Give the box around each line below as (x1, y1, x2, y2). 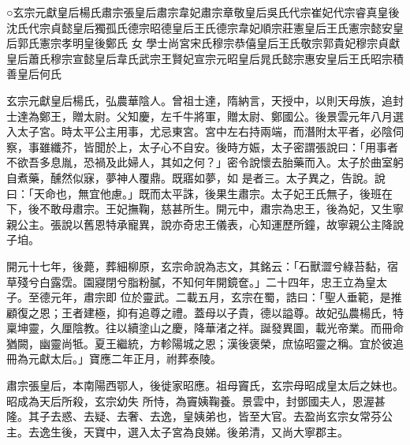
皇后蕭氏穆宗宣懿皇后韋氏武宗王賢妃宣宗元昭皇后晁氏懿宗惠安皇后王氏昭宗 (6, 50, 393, 66)
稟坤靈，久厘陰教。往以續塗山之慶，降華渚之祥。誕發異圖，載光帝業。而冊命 (6, 320, 404, 336)
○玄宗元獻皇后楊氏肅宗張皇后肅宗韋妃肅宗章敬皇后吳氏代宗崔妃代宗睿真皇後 (6, 4, 400, 20)
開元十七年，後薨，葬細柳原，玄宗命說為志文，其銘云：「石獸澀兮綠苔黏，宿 (6, 257, 398, 274)
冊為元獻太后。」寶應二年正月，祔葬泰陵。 (6, 350, 222, 367)
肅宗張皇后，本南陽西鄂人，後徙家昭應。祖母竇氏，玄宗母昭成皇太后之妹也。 (6, 377, 404, 394)
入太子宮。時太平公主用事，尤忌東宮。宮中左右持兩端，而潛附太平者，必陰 (6, 123, 393, 140)
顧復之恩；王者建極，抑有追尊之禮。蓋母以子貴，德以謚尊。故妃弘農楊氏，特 (6, 304, 404, 320)
